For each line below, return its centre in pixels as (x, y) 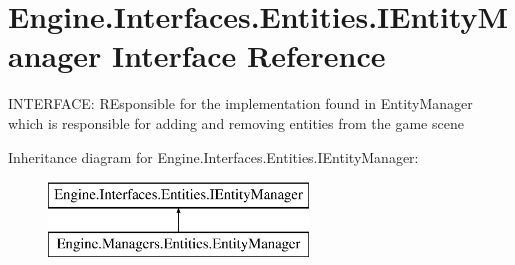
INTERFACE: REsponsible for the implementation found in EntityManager (240, 103)
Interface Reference (249, 55)
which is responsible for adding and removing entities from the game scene (236, 122)
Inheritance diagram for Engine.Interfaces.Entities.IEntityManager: (213, 156)
